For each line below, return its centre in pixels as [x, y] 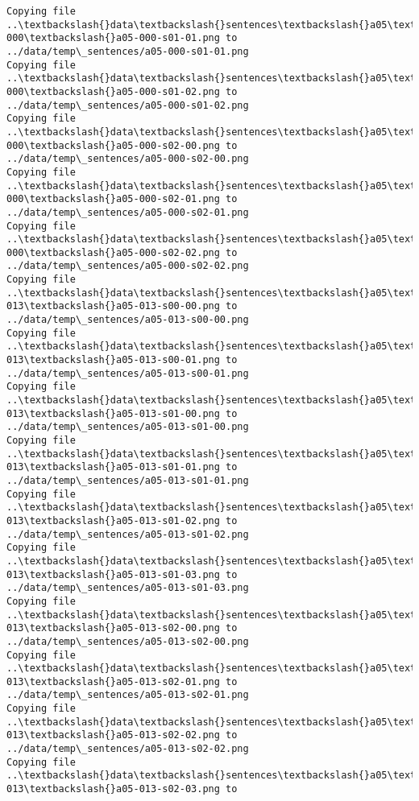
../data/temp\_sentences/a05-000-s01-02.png [128, 105]
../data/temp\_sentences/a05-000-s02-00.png [128, 159]
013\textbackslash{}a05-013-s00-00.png [113, 306]
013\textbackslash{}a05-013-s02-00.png [113, 628]
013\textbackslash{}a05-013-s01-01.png [113, 467]
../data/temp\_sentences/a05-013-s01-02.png [128, 534]
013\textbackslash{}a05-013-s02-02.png [113, 735]
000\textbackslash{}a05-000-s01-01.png [113, 38]
